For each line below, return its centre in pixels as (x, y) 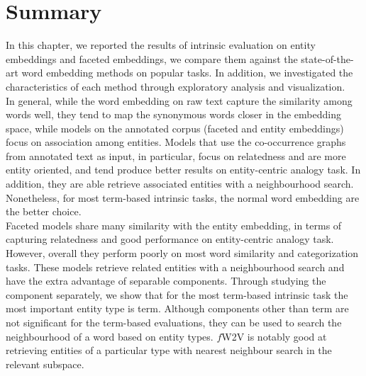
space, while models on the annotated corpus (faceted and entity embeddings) (175, 128)
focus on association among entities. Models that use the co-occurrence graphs (176, 142)
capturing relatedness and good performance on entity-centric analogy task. (170, 239)
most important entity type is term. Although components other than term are (177, 308)
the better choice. (44, 211)
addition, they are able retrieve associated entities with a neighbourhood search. (180, 184)
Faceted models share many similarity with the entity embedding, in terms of (174, 225)
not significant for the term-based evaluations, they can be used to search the (174, 322)
